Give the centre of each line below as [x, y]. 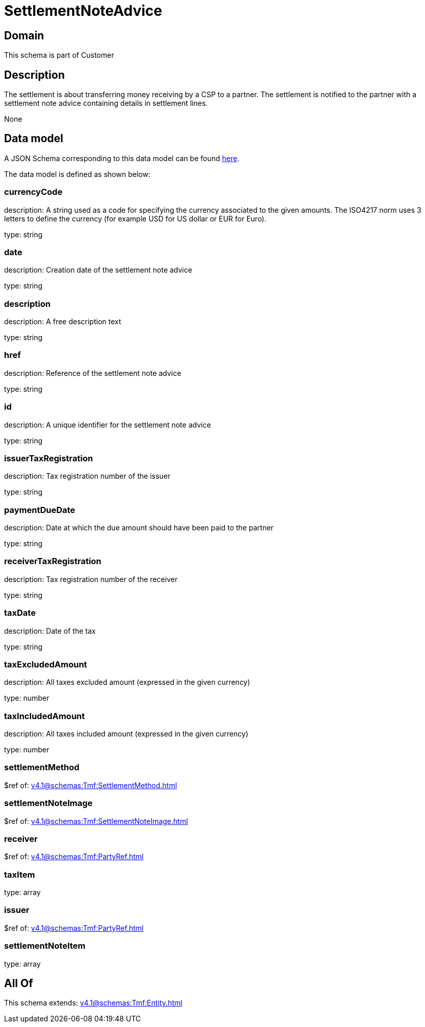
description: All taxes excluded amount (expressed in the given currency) [127, 682]
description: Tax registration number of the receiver [91, 579]
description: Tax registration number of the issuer [87, 476]
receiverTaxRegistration [53, 561]
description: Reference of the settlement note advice [93, 373]
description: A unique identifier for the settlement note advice [108, 425]
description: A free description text [63, 322]
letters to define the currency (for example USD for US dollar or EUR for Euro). [135, 218]
